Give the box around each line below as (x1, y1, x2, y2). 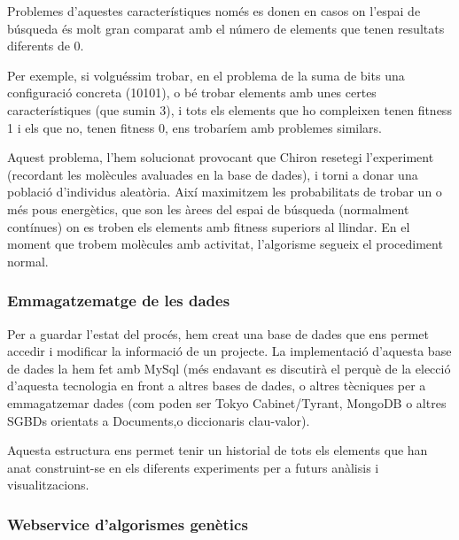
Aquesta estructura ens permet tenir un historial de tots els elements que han (7, 441, 428, 459)
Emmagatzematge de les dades (7, 289, 230, 312)
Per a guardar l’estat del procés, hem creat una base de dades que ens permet (7, 324, 429, 343)
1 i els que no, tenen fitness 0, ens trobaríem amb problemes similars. (7, 118, 382, 136)
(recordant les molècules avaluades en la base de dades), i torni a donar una (7, 165, 418, 183)
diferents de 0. (7, 36, 84, 55)
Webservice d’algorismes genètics (7, 513, 248, 535)
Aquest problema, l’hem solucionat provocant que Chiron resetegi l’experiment (7, 148, 434, 166)
